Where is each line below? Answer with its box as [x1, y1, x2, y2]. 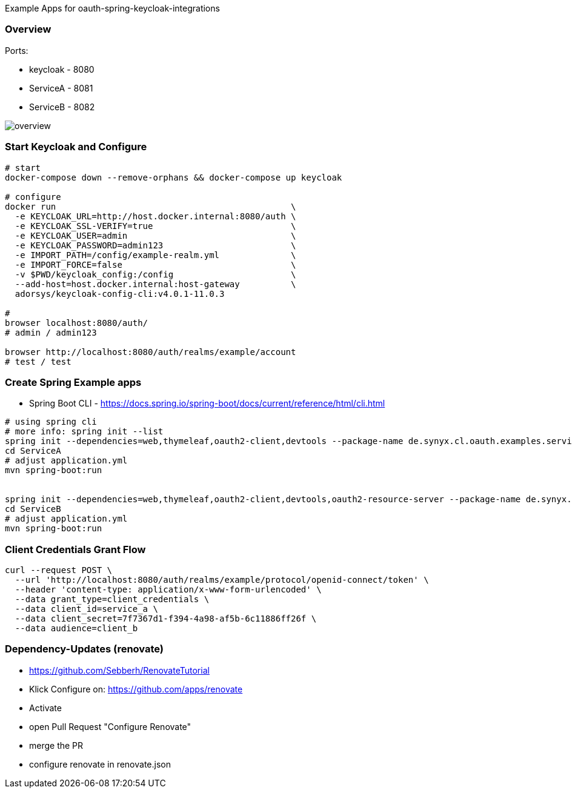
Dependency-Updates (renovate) [5, 643, 164, 655]
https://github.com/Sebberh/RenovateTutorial [29, 665, 210, 675]
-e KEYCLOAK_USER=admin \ [15, 230, 296, 241]
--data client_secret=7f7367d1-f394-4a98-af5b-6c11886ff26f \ [15, 614, 317, 623]
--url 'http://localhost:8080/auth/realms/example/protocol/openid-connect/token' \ [15, 575, 429, 585]
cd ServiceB [5, 504, 61, 514]
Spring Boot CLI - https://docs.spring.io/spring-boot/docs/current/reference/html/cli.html [29, 398, 385, 409]
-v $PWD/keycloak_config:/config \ [15, 269, 296, 279]
